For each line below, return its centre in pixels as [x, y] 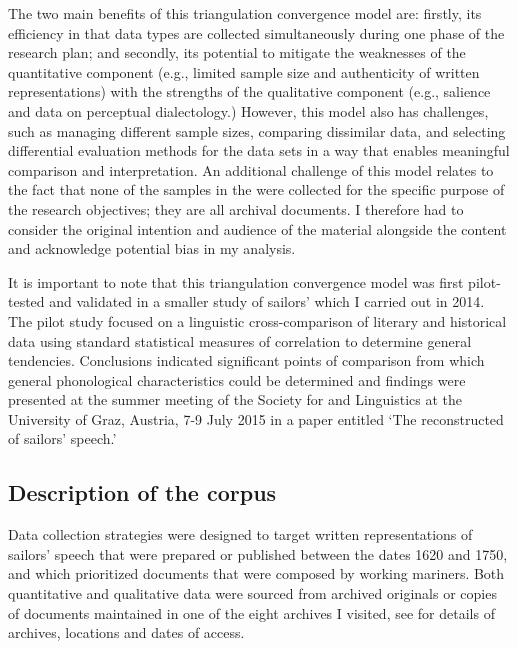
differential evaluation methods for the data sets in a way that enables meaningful [259, 150]
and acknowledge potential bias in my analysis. [152, 248]
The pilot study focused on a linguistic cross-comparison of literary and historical [257, 320]
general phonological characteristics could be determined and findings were [237, 379]
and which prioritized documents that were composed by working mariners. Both [256, 573]
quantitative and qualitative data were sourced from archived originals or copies [252, 593]
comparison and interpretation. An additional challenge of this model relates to [251, 169]
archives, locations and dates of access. [126, 632]
